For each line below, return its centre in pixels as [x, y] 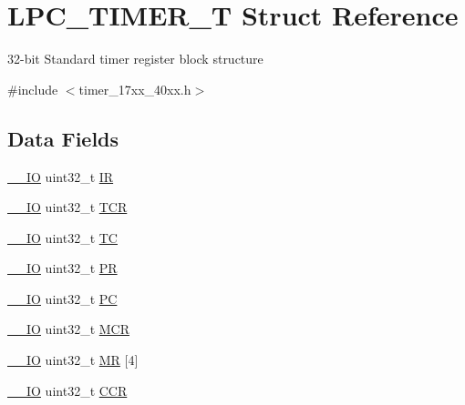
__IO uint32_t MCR [68, 329]
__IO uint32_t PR [62, 268]
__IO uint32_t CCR [67, 390]
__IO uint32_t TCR [67, 207]
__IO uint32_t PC [62, 298]
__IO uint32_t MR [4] [73, 360]
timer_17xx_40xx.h [135, 89]
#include [33, 89]
